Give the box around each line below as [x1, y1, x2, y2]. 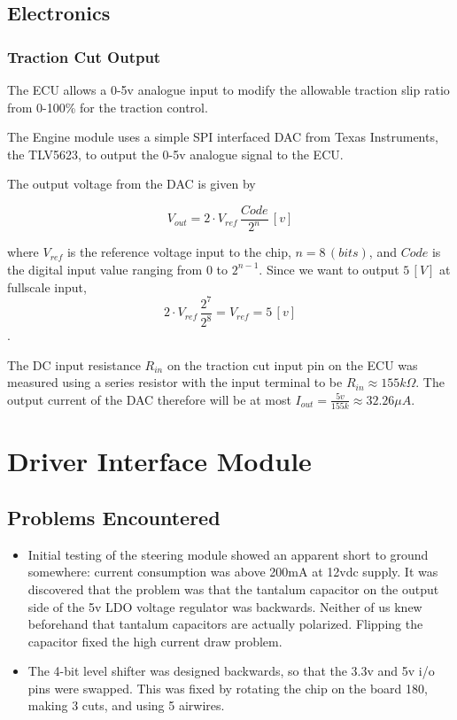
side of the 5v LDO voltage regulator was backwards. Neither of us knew [27, 597, 422, 615]
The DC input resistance [7, 355, 141, 374]
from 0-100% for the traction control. [7, 97, 208, 116]
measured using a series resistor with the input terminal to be [7, 373, 343, 391]
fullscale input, [7, 277, 87, 296]
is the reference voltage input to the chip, [66, 243, 291, 261]
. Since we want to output [259, 259, 399, 278]
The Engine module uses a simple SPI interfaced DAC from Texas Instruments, [7, 128, 438, 146]
